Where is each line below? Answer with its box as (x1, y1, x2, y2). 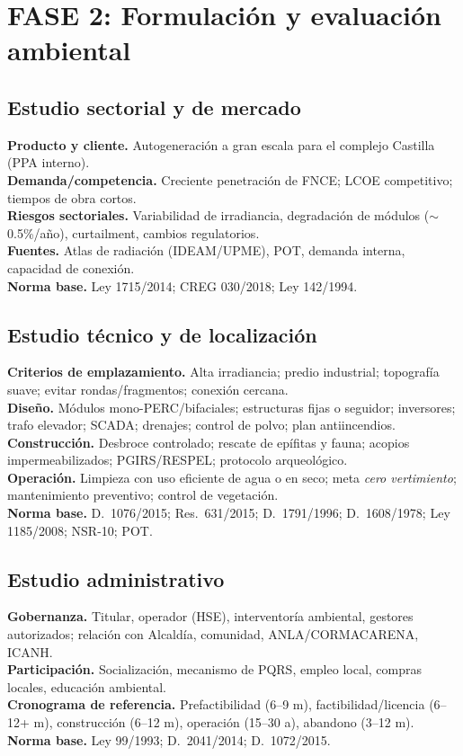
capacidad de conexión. (7, 258, 135, 277)
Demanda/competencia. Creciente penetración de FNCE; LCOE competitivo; (7, 170, 453, 189)
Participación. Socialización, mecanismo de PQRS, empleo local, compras (7, 660, 422, 679)
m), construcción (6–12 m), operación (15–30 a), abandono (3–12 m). (33, 713, 414, 732)
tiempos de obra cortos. (7, 188, 137, 207)
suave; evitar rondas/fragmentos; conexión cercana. (7, 379, 289, 398)
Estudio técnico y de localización (7, 320, 317, 348)
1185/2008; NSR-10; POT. (7, 520, 153, 539)
